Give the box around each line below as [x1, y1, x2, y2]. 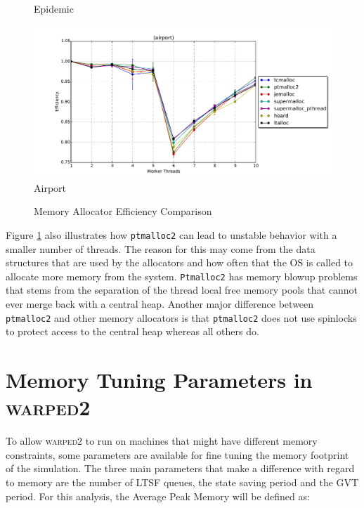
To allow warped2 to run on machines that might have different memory [6, 434, 318, 448]
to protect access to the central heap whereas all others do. [6, 324, 259, 339]
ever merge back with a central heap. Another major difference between [6, 297, 314, 311]
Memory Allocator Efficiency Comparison [34, 204, 212, 219]
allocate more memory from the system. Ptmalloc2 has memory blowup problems [6, 268, 358, 283]
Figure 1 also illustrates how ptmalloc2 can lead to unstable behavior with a [6, 227, 337, 242]
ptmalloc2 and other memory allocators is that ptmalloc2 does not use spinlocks [6, 310, 357, 325]
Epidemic [34, 1, 74, 15]
